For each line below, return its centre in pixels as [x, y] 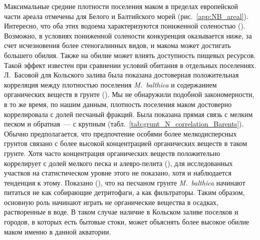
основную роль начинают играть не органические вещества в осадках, [111, 202]
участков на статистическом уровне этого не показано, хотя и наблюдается [118, 173]
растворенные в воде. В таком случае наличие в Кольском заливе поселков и [121, 212]
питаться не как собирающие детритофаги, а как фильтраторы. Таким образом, [124, 192]
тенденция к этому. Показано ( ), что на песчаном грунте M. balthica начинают [125, 182]
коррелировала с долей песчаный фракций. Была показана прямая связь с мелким [128, 114]
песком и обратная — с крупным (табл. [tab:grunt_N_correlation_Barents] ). [124, 124]
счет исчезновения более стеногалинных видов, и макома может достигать [117, 45]
